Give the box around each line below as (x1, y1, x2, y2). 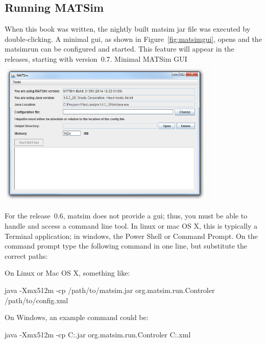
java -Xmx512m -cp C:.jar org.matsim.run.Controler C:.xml (5, 329, 191, 339)
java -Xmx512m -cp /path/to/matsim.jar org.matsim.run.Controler (5, 285, 215, 296)
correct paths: (5, 250, 48, 261)
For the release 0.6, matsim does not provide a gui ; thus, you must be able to (5, 210, 248, 221)
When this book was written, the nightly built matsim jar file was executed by (5, 23, 251, 34)
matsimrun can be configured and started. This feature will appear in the (5, 43, 234, 54)
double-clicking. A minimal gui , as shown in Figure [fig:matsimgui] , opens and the (5, 33, 262, 44)
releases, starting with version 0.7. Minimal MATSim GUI (5, 53, 187, 64)
